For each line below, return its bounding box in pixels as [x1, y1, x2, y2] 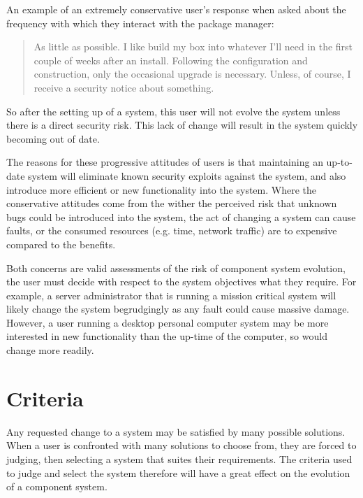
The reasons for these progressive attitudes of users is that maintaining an [6, 155, 323, 169]
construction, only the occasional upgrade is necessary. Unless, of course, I [34, 66, 351, 81]
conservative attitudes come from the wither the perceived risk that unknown [6, 196, 337, 211]
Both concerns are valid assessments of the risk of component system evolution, [6, 260, 346, 275]
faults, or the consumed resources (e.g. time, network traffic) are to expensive [6, 223, 337, 238]
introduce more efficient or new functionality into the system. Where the [6, 182, 317, 197]
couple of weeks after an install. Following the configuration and [34, 52, 308, 67]
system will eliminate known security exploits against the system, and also [28, 168, 346, 183]
